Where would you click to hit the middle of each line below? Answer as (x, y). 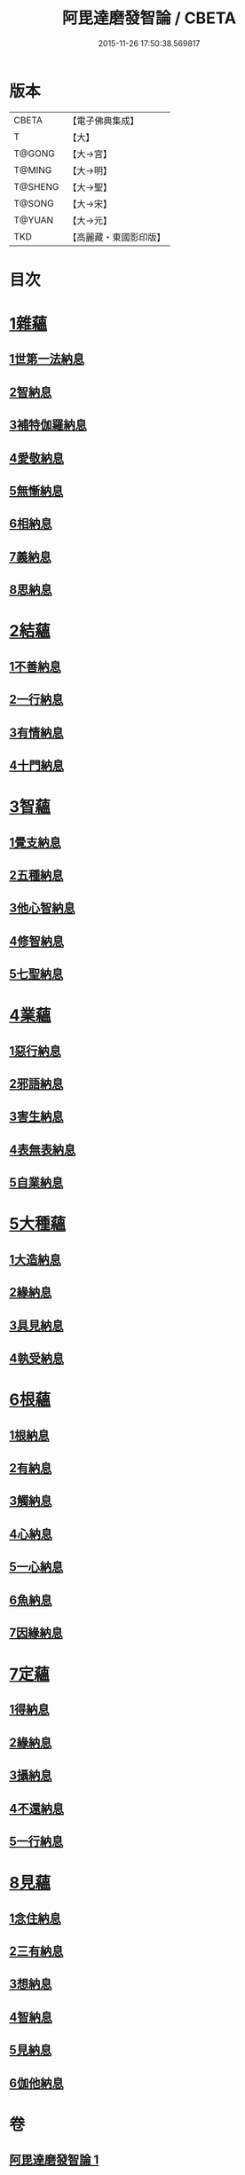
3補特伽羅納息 (48, 426)
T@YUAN (34, 220)
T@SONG (34, 203)
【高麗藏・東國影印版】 (117, 237)
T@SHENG (36, 186)
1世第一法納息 (47, 359)
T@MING (33, 169)
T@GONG (34, 154)
